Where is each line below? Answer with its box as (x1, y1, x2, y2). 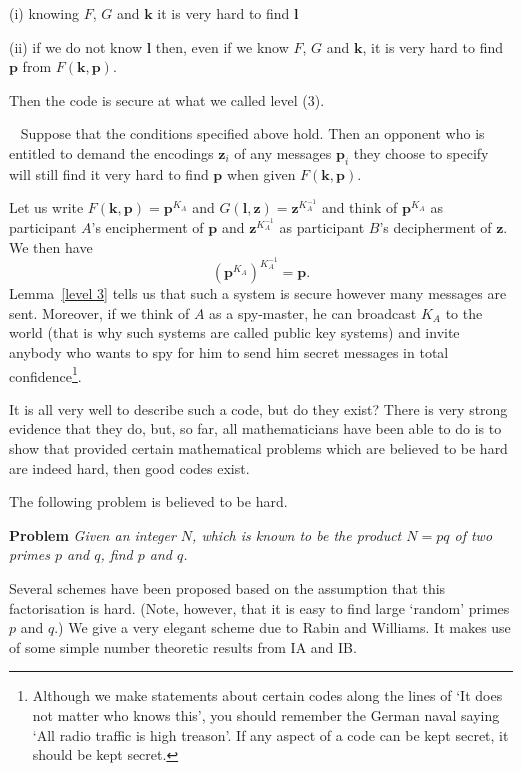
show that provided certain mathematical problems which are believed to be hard (9, 438, 508, 459)
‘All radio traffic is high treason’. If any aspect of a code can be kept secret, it (32, 724, 509, 745)
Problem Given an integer (9, 524, 176, 545)
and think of (321, 197, 398, 218)
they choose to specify (353, 142, 489, 163)
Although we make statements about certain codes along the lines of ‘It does (32, 685, 503, 706)
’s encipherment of (91, 216, 204, 237)
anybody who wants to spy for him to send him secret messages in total (9, 341, 449, 362)
